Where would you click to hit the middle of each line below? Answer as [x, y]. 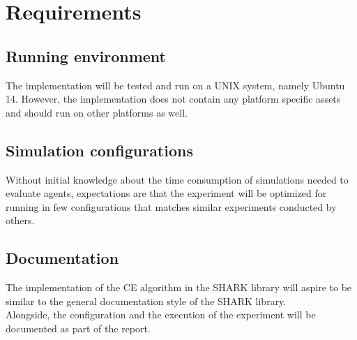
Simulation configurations [99, 150]
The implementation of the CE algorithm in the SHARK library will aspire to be [179, 287]
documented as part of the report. [78, 328]
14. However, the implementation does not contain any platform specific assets [173, 99]
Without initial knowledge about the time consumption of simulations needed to [177, 179]
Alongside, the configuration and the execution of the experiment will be [161, 315]
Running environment [86, 56]
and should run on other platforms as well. [97, 112]
